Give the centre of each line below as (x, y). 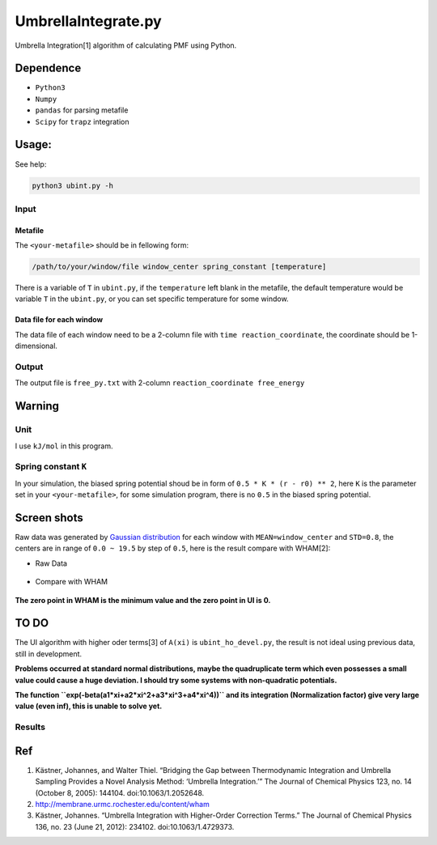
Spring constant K (51, 467)
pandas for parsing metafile (82, 110)
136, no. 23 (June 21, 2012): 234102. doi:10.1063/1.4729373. (135, 826)
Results (30, 727)
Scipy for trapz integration (82, 121)
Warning (37, 406)
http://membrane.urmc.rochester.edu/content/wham (122, 804)
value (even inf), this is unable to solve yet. (89, 706)
